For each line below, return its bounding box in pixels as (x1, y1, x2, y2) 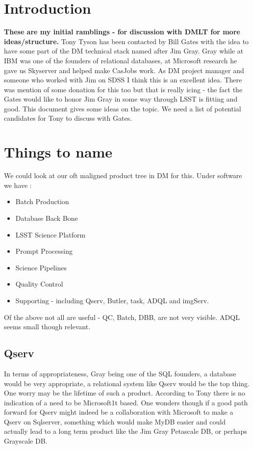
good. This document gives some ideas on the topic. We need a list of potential (4, 103, 241, 113)
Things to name (4, 142, 113, 162)
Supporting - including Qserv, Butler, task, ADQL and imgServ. (15, 295, 209, 305)
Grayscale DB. (4, 436, 48, 446)
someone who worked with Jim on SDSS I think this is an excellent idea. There (4, 75, 242, 85)
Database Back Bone (15, 212, 78, 223)
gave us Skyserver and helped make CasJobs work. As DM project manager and (4, 65, 244, 75)
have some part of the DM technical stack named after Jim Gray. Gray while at (4, 46, 244, 56)
